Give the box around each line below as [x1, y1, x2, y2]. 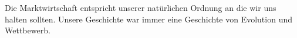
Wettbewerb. [5, 24, 50, 36]
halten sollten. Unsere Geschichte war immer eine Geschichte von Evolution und [5, 13, 292, 25]
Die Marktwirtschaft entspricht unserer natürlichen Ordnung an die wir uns [5, 2, 276, 13]
